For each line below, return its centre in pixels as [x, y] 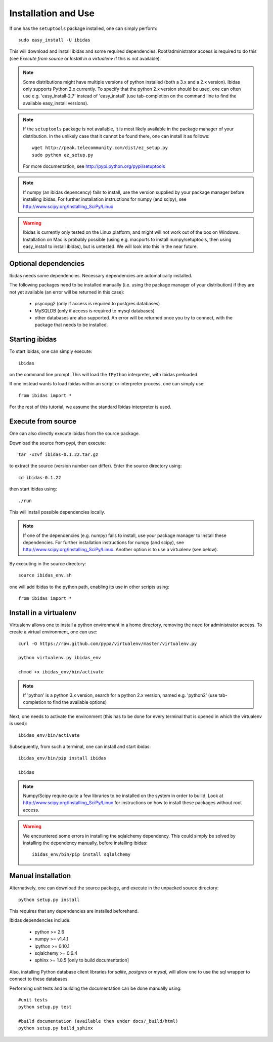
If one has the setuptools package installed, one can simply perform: [83, 28]
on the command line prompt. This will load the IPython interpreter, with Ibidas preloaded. [104, 375]
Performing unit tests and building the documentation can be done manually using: [96, 988]
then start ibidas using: [33, 489]
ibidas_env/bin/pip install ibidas [62, 758]
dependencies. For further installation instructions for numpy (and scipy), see [103, 543]
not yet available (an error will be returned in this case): [67, 292]
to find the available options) [77, 702]
